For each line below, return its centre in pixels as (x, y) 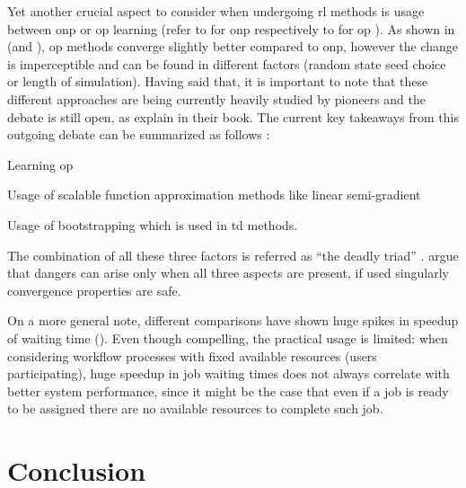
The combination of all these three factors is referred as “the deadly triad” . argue (233, 255)
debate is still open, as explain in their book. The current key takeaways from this (233, 116)
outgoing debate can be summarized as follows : (139, 134)
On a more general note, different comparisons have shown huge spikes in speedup (233, 320)
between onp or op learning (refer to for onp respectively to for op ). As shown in (231, 28)
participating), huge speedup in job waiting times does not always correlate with (229, 373)
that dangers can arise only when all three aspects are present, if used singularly (228, 273)
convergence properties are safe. (94, 290)
